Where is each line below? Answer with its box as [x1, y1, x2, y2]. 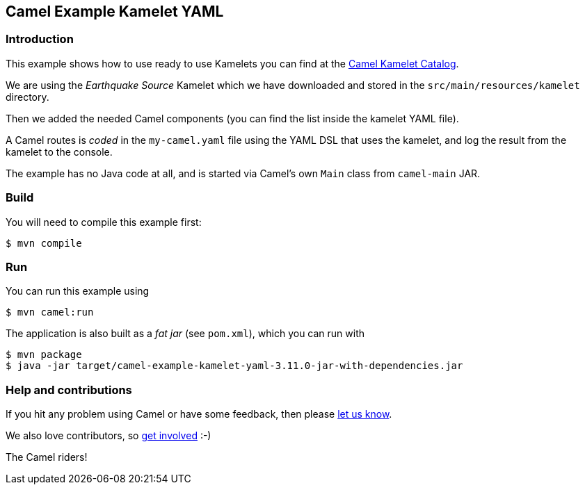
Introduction [6, 32, 74, 47]
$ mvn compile [6, 237, 82, 249]
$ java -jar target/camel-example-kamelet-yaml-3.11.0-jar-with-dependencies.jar [6, 360, 463, 372]
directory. [6, 90, 49, 103]
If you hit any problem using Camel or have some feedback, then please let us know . [6, 408, 392, 420]
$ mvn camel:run [6, 307, 94, 318]
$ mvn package [6, 349, 82, 361]
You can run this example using [6, 285, 150, 297]
